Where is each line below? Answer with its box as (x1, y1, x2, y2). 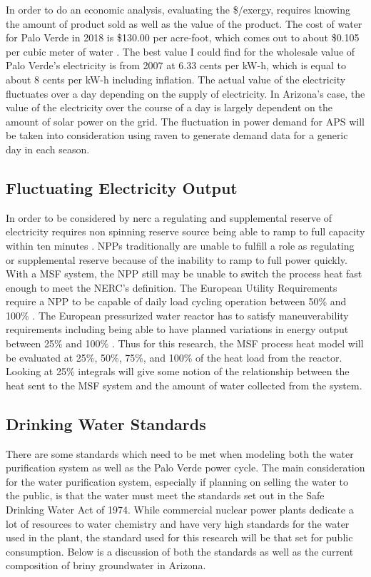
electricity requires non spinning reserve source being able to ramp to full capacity (6, 224, 365, 239)
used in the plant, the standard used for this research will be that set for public (6, 530, 353, 545)
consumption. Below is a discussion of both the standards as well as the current (6, 543, 354, 558)
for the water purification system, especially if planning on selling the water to (6, 474, 348, 489)
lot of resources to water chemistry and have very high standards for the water (6, 516, 350, 531)
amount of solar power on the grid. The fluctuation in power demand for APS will (6, 113, 365, 128)
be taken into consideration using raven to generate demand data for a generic (6, 128, 348, 143)
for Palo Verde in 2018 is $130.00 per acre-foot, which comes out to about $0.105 (6, 30, 360, 45)
